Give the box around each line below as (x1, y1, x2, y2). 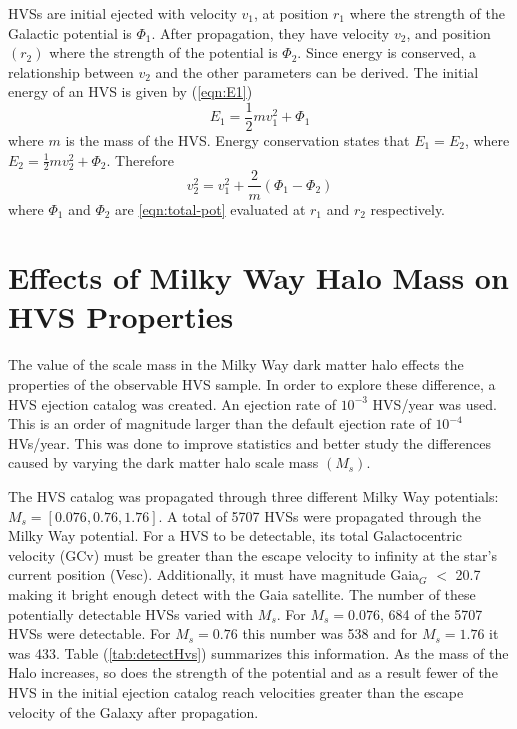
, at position (253, 3, 329, 23)
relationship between (8, 61, 134, 82)
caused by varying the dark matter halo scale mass (8, 452, 319, 473)
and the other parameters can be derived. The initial (155, 61, 479, 82)
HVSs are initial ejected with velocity (8, 3, 237, 23)
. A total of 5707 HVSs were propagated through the (158, 505, 482, 526)
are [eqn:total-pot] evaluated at (115, 198, 306, 219)
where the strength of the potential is (49, 42, 278, 63)
